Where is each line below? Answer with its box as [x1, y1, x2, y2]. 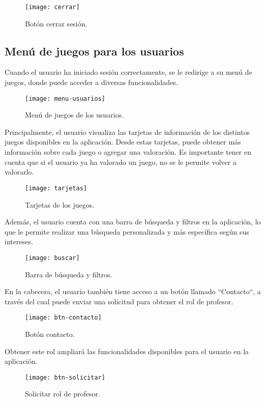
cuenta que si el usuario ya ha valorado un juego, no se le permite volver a [5, 156, 236, 167]
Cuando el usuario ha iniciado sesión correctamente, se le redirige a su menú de [5, 67, 252, 77]
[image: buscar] [25, 254, 80, 262]
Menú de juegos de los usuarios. [25, 109, 124, 120]
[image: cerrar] [25, 4, 80, 11]
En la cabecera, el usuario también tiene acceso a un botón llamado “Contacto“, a [5, 286, 261, 297]
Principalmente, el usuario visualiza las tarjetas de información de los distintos [5, 126, 250, 137]
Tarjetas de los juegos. [25, 199, 94, 210]
